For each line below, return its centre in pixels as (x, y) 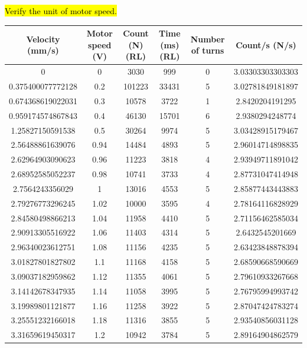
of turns (208, 50)
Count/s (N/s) (266, 44)
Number (208, 39)
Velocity (43, 39)
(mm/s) (43, 50)
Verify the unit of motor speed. (61, 11)
